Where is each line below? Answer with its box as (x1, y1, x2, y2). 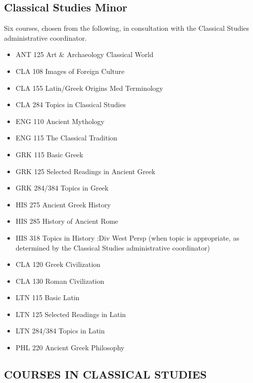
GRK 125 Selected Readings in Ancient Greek (15, 166, 155, 176)
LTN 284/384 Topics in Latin (15, 325, 105, 336)
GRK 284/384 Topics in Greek (15, 183, 108, 193)
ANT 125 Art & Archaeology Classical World (15, 49, 153, 60)
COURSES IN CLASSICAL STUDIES (4, 367, 207, 382)
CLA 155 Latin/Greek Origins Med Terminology (15, 82, 163, 93)
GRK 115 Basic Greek (15, 149, 83, 159)
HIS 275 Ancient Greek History (15, 199, 111, 209)
